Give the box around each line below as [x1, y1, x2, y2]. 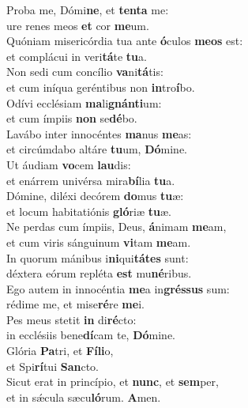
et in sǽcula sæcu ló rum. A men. [6, 388, 161, 405]
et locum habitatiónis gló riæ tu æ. [6, 202, 171, 219]
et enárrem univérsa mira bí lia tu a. [6, 172, 175, 188]
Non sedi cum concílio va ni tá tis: [6, 63, 163, 80]
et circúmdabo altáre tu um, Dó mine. [6, 141, 187, 157]
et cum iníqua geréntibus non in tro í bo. [6, 78, 195, 95]
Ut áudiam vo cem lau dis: [6, 156, 131, 172]
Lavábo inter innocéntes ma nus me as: [6, 125, 192, 142]
